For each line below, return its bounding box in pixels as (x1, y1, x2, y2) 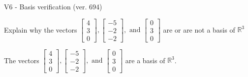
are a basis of (125, 55, 165, 65)
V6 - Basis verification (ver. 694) (4, 1, 102, 11)
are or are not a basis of (163, 24, 235, 35)
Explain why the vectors (4, 24, 77, 35)
